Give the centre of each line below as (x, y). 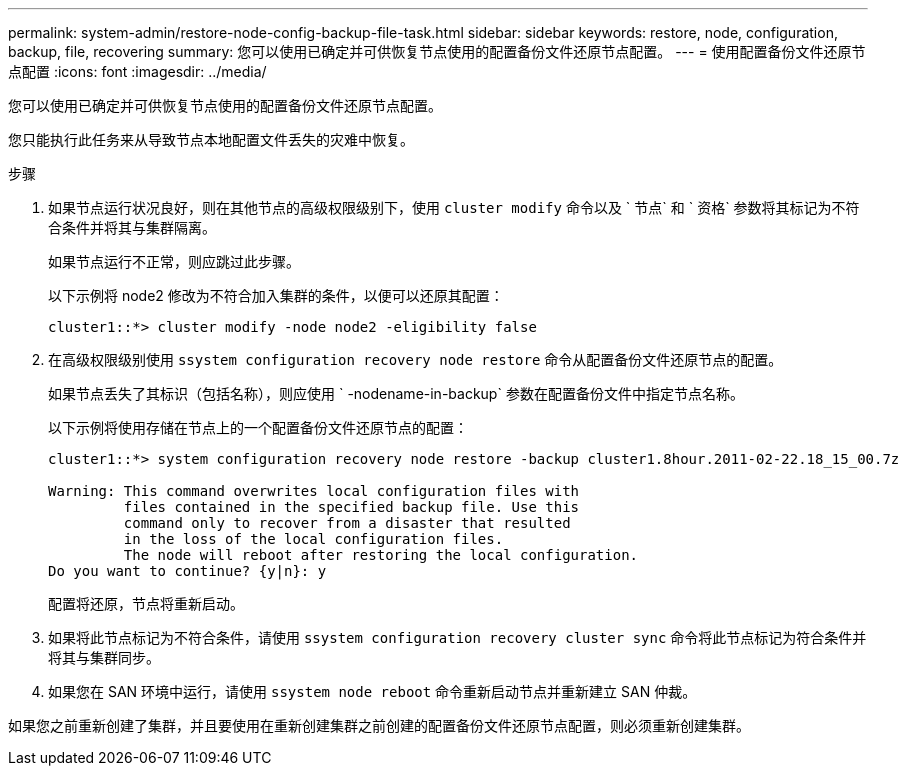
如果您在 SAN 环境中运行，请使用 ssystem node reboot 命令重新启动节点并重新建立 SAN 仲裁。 (372, 691)
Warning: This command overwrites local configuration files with (314, 491)
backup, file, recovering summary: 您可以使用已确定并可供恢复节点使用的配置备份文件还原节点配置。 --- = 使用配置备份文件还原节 (437, 51)
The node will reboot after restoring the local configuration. (381, 555)
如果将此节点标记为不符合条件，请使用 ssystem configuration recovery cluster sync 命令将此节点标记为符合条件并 (457, 637)
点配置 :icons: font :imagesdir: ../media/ (137, 71)
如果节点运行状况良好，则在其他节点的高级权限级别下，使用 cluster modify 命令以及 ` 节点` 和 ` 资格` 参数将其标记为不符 (454, 207)
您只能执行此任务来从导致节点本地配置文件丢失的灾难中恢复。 (211, 139)
